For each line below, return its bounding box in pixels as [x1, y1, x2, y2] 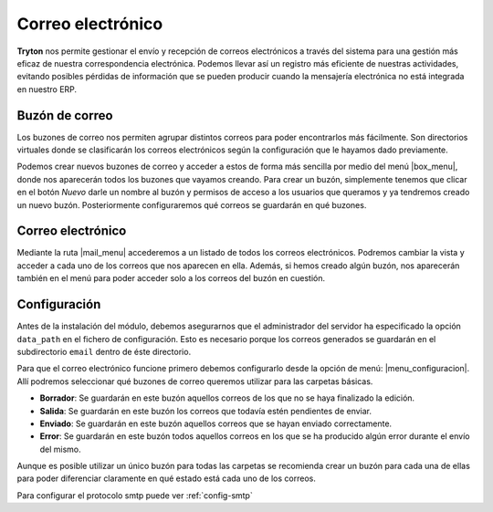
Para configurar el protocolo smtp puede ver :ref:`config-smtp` [16, 489, 253, 501]
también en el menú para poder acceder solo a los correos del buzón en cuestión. [16, 273, 326, 284]
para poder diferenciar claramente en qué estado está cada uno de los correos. [16, 473, 317, 484]
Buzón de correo [16, 108, 113, 123]
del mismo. [39, 444, 81, 455]
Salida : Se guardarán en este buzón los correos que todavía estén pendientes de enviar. [39, 405, 372, 416]
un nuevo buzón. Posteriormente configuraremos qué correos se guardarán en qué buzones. [16, 199, 367, 210]
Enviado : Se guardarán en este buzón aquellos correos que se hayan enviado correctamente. [39, 418, 393, 429]
